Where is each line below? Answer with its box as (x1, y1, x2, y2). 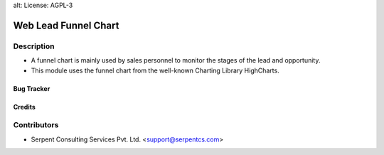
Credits (13, 102, 36, 111)
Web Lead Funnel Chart (13, 19, 119, 31)
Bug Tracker (13, 84, 50, 92)
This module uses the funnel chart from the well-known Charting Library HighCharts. (31, 66, 280, 75)
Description (13, 41, 55, 51)
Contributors (13, 120, 59, 130)
